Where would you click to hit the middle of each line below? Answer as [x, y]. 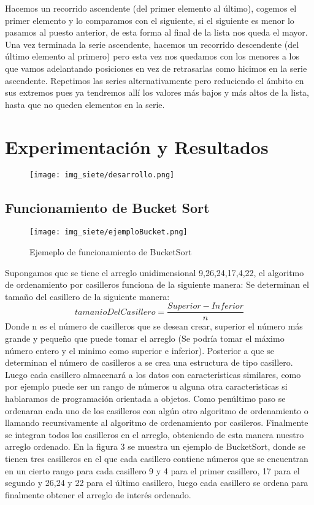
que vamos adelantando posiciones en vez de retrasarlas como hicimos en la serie [156, 68]
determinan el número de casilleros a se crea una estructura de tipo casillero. [149, 362]
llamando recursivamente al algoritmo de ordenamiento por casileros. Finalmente [157, 422]
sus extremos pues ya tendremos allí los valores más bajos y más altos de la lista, [157, 92]
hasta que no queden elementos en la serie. [85, 104]
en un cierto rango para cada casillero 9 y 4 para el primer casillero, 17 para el [152, 470]
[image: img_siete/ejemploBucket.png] [109, 232]
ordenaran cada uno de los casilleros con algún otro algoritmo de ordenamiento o [157, 410]
